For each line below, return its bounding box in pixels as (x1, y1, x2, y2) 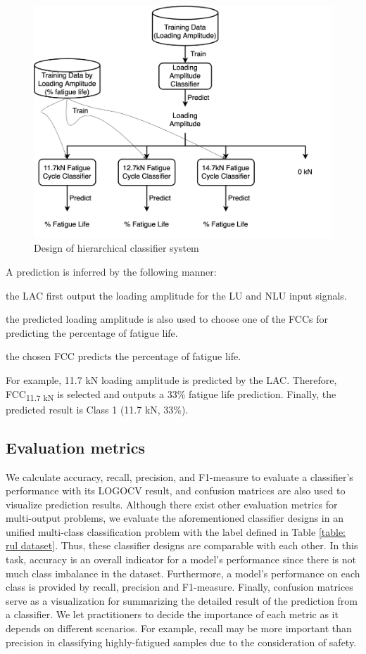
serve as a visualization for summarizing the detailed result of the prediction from (6, 593, 358, 608)
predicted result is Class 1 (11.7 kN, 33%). (6, 402, 189, 416)
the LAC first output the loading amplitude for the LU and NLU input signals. (6, 288, 347, 302)
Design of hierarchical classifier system (34, 241, 199, 255)
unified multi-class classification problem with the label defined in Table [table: (6, 524, 346, 539)
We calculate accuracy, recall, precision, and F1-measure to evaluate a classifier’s (6, 469, 353, 484)
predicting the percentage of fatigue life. (6, 325, 178, 340)
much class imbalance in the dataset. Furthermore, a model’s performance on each (6, 565, 360, 580)
